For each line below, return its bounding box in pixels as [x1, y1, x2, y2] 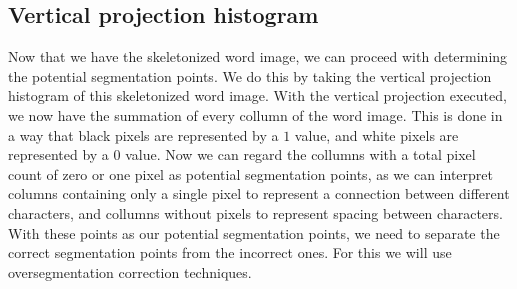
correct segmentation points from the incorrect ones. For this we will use [8, 242, 452, 263]
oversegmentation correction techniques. [8, 261, 252, 282]
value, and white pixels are [294, 124, 459, 145]
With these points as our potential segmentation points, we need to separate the [8, 222, 500, 243]
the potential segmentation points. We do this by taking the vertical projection [8, 65, 492, 86]
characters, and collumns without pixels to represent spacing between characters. [8, 202, 503, 223]
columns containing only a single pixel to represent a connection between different [8, 183, 510, 204]
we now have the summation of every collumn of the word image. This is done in [8, 104, 503, 125]
